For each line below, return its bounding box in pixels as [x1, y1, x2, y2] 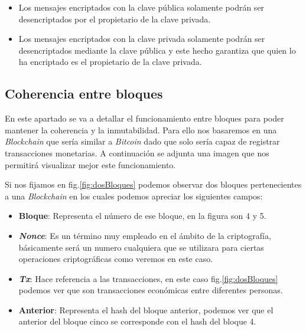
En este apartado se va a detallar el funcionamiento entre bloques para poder [5, 112, 284, 124]
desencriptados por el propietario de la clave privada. [18, 12, 211, 25]
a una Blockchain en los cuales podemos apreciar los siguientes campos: [5, 189, 263, 202]
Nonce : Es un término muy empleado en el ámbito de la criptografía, [18, 229, 271, 241]
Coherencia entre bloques [5, 84, 163, 103]
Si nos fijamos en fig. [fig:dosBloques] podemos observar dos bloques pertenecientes [5, 178, 302, 191]
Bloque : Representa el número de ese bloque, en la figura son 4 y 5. [18, 209, 266, 222]
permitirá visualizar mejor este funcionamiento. [5, 158, 176, 171]
